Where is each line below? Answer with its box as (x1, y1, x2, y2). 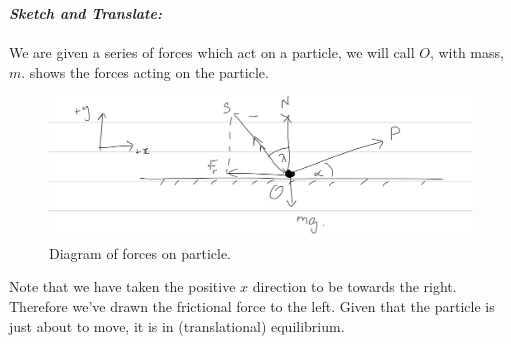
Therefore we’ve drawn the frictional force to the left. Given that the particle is (9, 296, 495, 316)
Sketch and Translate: (9, 3, 162, 23)
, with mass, (429, 42, 504, 63)
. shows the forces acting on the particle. (21, 61, 269, 82)
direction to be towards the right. (252, 276, 457, 297)
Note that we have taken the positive (9, 276, 236, 297)
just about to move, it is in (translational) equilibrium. (9, 315, 345, 336)
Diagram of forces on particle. (49, 242, 231, 263)
